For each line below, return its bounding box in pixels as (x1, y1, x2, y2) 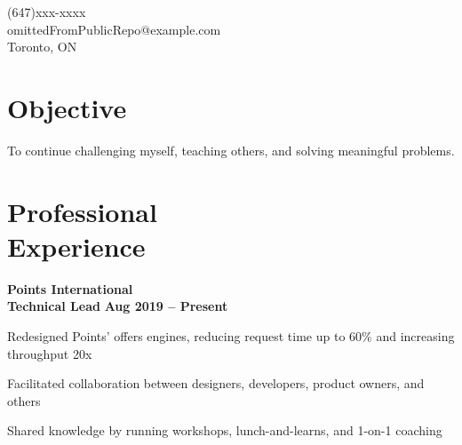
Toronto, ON (7, 37, 77, 56)
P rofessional (7, 193, 157, 229)
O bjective (7, 89, 127, 125)
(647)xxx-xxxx (7, 3, 86, 20)
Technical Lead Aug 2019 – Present (7, 297, 228, 315)
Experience (7, 227, 146, 264)
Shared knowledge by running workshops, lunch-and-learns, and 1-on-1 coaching (7, 421, 442, 440)
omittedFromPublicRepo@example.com (7, 20, 221, 38)
